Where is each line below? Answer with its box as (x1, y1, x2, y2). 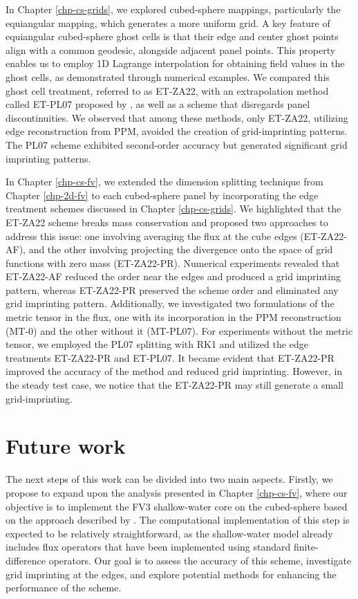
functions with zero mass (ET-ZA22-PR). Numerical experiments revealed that (6, 255, 340, 270)
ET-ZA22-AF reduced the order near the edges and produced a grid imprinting (6, 269, 341, 284)
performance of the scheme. (6, 580, 122, 595)
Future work (6, 432, 126, 460)
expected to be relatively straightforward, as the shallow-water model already (6, 526, 333, 540)
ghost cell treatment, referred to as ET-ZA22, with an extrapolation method (6, 83, 329, 98)
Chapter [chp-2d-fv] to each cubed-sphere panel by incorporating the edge (6, 187, 319, 202)
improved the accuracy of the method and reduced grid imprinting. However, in (6, 364, 343, 378)
